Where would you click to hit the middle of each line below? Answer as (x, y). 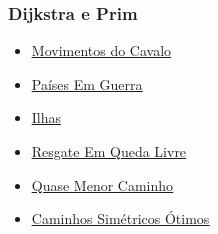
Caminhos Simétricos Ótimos (120, 218)
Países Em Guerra (87, 83)
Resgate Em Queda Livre (109, 151)
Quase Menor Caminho (102, 184)
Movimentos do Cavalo (101, 50)
